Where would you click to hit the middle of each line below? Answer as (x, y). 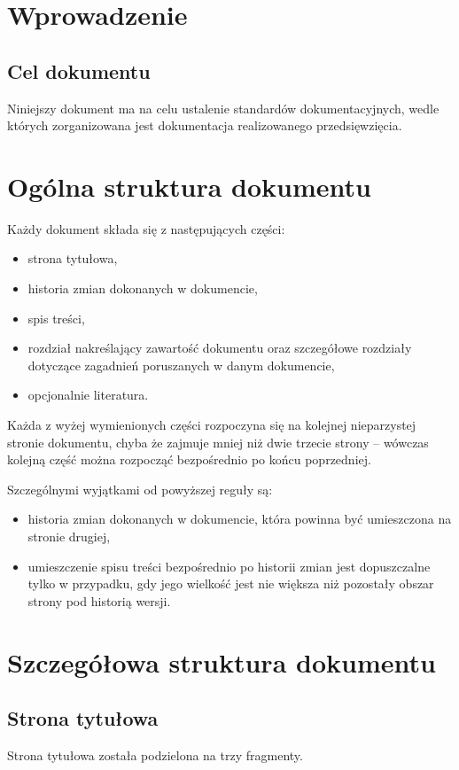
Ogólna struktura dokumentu (189, 186)
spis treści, (56, 318)
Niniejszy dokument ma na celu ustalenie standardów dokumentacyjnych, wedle (223, 108)
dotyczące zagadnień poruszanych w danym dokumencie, (181, 365)
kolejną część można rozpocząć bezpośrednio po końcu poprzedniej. (189, 459)
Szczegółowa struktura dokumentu (222, 661)
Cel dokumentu (79, 70)
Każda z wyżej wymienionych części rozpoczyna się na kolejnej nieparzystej (212, 425)
